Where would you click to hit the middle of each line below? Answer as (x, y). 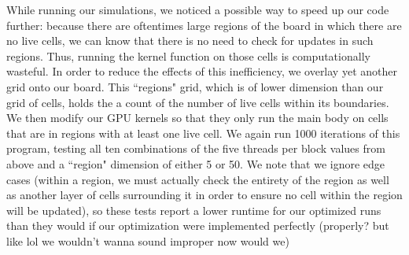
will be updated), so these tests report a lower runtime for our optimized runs (194, 210)
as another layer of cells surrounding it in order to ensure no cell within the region (204, 195)
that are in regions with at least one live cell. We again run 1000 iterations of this (203, 133)
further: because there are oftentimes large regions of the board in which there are (204, 25)
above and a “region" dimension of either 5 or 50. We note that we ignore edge (196, 163)
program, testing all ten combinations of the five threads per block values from (196, 148)
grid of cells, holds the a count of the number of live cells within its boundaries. (198, 102)
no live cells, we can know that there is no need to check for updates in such (190, 41)
